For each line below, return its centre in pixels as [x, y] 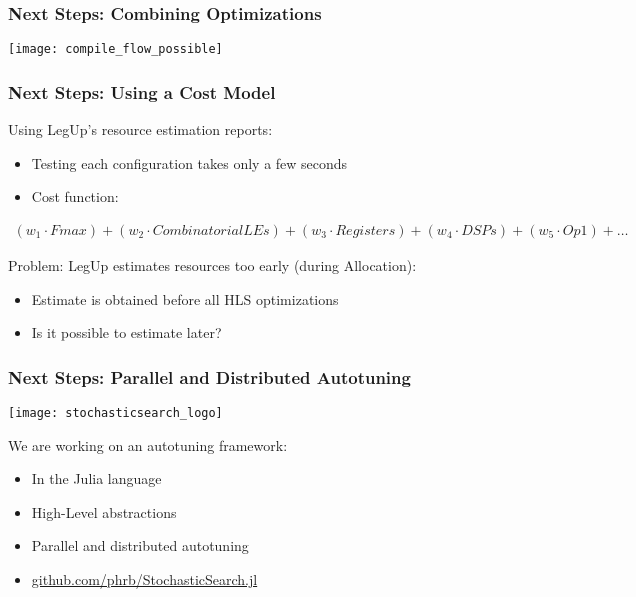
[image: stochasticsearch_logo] [115, 412]
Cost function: [75, 196]
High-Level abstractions [104, 511]
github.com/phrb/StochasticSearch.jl [144, 578]
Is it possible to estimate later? [126, 332]
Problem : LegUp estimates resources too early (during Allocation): [212, 264]
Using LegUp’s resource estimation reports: [140, 129]
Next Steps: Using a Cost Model [142, 91]
